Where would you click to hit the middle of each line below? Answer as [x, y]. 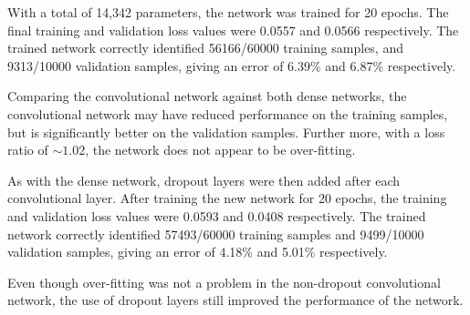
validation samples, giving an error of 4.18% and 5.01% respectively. [198, 252]
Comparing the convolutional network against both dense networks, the [207, 96]
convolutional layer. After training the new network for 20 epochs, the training [227, 198]
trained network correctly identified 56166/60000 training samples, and [205, 48]
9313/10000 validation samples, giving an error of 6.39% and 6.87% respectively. [232, 65]
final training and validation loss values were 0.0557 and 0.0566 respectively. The [233, 30]
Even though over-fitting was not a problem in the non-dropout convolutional [224, 282]
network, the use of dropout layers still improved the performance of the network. [235, 300]
